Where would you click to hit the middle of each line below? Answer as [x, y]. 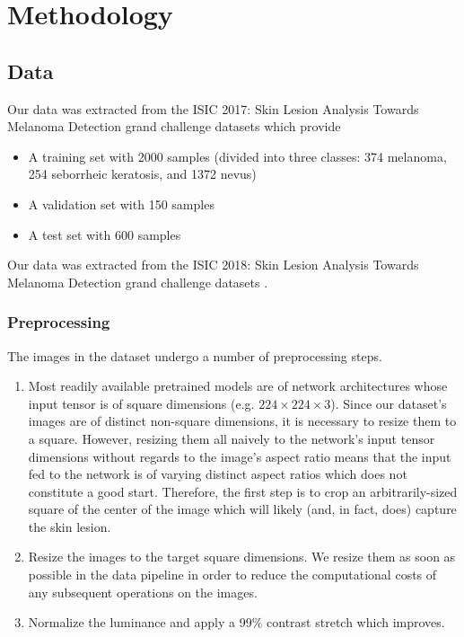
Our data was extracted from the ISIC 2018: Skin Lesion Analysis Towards [213, 265]
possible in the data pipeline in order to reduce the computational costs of [232, 575]
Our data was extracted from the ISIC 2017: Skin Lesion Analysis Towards [213, 108]
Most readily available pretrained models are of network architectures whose [238, 386]
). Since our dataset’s [389, 403]
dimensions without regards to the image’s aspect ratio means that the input [240, 456]
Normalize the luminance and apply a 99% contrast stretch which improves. [236, 622]
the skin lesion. [70, 526]
